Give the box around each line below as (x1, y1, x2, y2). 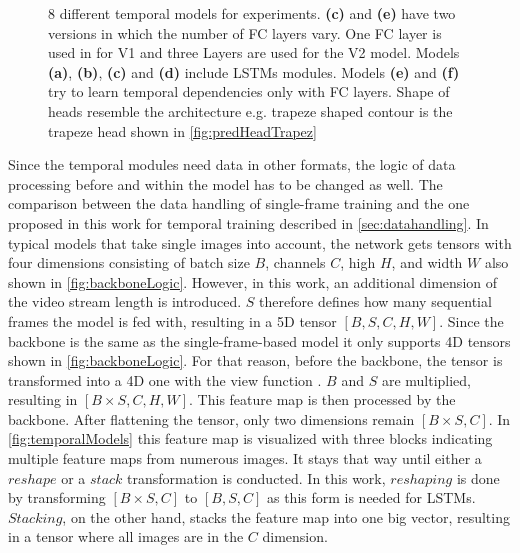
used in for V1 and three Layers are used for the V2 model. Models (48, 42, 460, 63)
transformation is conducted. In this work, (127, 467, 386, 488)
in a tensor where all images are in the (8, 526, 244, 547)
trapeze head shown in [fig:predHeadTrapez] (48, 120, 317, 141)
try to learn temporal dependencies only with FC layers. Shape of (48, 81, 450, 102)
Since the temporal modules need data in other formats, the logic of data (8, 154, 456, 175)
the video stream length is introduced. (8, 291, 242, 312)
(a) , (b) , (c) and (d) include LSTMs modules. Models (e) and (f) (48, 61, 460, 82)
